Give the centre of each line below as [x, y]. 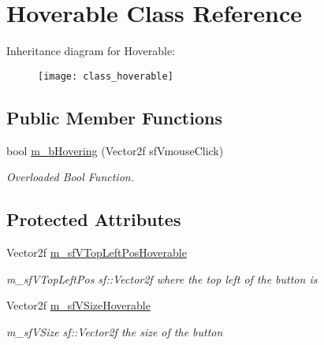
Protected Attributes [94, 219]
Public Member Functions [114, 117]
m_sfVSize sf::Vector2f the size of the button [115, 331]
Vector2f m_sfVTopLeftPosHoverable [97, 252]
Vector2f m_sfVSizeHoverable [78, 305]
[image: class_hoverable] [106, 76]
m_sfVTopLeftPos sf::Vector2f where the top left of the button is [162, 278]
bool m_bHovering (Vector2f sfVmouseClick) [115, 150]
